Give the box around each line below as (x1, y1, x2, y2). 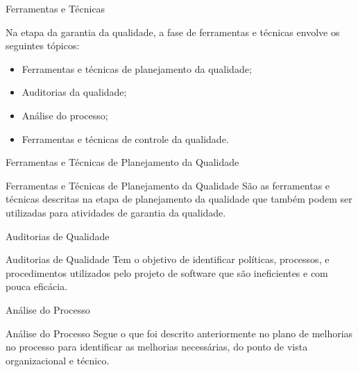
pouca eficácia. (6, 279, 68, 294)
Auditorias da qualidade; (22, 85, 127, 99)
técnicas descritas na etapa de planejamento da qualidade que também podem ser (6, 192, 352, 206)
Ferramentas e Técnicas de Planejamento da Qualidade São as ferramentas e (6, 178, 330, 192)
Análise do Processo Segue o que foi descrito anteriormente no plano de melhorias (6, 325, 353, 340)
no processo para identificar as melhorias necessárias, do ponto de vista (6, 339, 308, 354)
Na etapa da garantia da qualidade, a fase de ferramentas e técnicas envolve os (6, 24, 340, 39)
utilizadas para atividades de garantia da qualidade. (6, 205, 226, 219)
